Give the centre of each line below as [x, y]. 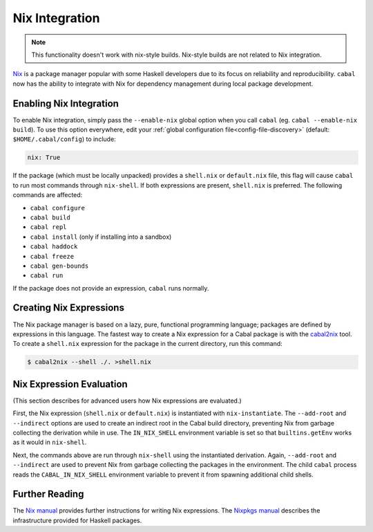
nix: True [44, 158]
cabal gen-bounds [59, 266]
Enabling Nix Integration [66, 103]
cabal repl [48, 227]
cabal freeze [52, 256]
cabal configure [58, 208]
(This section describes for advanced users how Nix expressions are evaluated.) [127, 401]
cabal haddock [54, 247]
